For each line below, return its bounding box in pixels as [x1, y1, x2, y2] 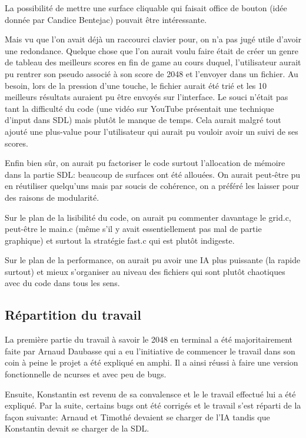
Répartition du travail [5, 306, 141, 324]
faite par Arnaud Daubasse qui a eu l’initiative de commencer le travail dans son [5, 344, 295, 357]
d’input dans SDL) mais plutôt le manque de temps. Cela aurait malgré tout [5, 114, 281, 126]
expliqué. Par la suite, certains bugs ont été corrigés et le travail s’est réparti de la [5, 399, 301, 412]
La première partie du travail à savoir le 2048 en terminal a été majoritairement [5, 333, 292, 346]
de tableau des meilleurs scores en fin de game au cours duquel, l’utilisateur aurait [5, 56, 301, 68]
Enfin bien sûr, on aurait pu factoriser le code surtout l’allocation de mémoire [5, 157, 285, 169]
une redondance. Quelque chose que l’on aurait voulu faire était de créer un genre [5, 44, 298, 57]
